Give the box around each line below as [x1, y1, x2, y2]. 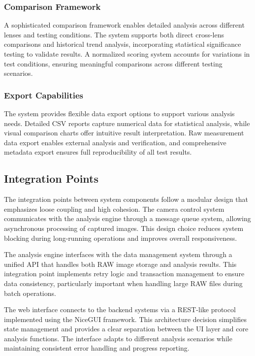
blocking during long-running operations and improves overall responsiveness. [4, 232, 237, 243]
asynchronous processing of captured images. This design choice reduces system [4, 223, 244, 233]
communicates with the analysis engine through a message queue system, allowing [4, 213, 251, 224]
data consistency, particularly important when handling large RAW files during [4, 278, 243, 288]
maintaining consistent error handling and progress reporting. [4, 343, 190, 353]
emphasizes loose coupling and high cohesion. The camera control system [4, 203, 224, 214]
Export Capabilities [4, 89, 84, 101]
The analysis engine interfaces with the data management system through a [4, 249, 232, 259]
